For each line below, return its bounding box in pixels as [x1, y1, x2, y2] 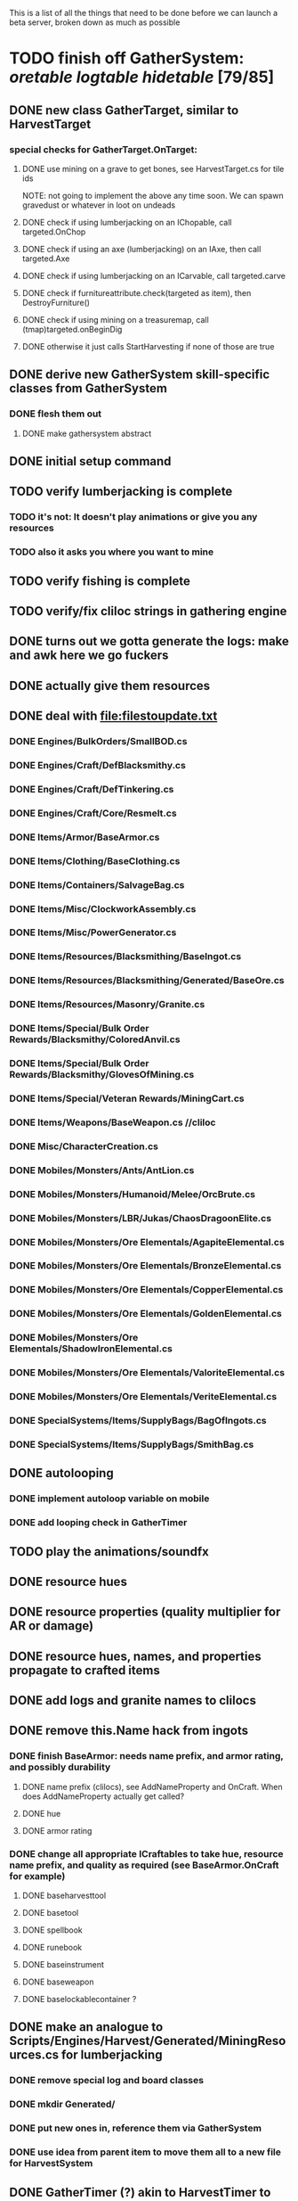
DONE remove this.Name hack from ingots [9, 1723, 249, 1738]
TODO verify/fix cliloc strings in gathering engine [9, 604, 287, 619]
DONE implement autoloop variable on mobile [9, 1492, 210, 1505]
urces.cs [9, 2048, 60, 2063]
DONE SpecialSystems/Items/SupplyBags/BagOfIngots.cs [9, 1414, 267, 1426]
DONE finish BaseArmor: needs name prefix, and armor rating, [9, 1750, 284, 1762]
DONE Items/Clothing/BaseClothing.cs [9, 855, 181, 867]
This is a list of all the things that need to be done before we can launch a [9, 8, 278, 18]
